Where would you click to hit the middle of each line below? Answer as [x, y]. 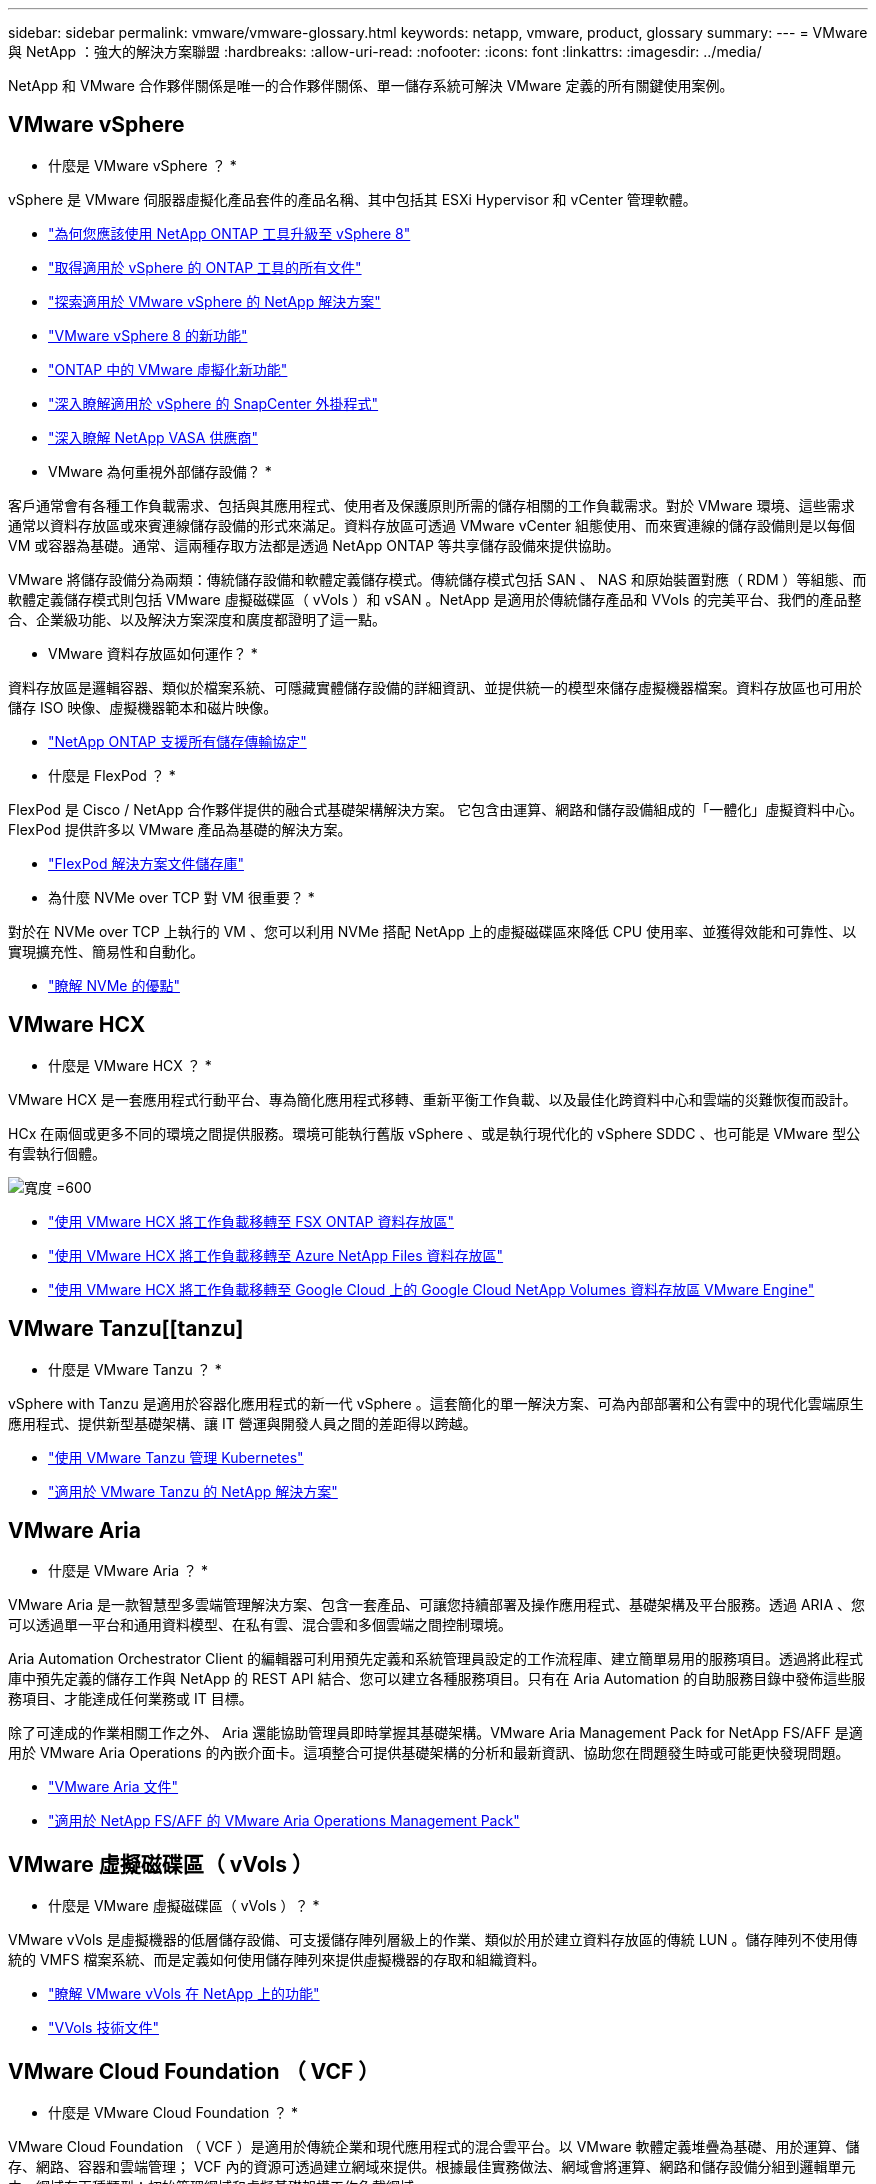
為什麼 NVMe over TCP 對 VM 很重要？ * [181, 897]
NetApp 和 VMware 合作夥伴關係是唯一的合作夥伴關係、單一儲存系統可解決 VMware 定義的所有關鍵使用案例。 [371, 85]
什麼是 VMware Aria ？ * [128, 1571]
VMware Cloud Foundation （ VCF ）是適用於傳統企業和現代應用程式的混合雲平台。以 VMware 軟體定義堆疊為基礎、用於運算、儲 [434, 2147]
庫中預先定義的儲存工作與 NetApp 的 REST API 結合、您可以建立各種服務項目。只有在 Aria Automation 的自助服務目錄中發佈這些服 [437, 1679]
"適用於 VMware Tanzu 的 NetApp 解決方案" [193, 1491]
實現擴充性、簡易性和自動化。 [106, 951]
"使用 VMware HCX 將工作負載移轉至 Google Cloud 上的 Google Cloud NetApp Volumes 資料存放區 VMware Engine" [431, 1289]
